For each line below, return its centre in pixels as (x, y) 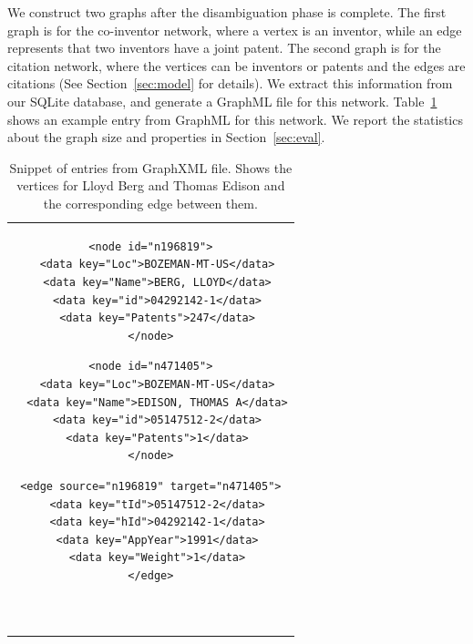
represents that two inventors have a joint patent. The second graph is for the (224, 48)
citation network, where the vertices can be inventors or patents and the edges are (236, 65)
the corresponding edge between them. (150, 203)
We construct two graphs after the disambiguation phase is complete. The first (227, 12)
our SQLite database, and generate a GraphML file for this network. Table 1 (222, 101)
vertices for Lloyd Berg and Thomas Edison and (151, 185)
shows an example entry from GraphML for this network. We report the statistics (235, 119)
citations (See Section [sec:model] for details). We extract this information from (230, 83)
